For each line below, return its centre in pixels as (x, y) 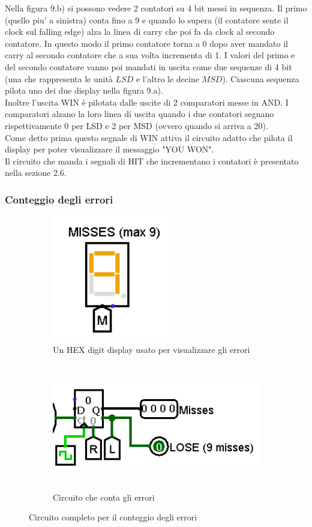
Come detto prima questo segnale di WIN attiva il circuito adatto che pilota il (149, 137)
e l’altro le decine (167, 78)
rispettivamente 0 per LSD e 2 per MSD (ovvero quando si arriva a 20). (136, 125)
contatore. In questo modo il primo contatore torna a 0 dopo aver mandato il (146, 43)
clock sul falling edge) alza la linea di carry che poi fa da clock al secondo (140, 32)
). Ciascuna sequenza (261, 78)
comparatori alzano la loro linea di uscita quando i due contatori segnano (139, 114)
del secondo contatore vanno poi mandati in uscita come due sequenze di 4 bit (148, 66)
